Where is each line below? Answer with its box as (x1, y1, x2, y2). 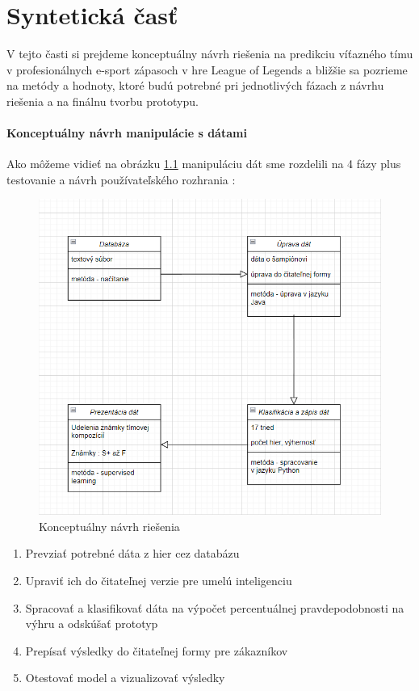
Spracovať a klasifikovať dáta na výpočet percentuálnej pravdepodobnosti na (25, 599, 404, 616)
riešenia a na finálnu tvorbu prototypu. (6, 92, 199, 109)
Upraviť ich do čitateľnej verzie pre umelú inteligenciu (25, 571, 292, 588)
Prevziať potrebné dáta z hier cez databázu (25, 545, 240, 562)
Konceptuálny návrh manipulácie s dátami (6, 124, 247, 141)
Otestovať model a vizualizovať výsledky (25, 669, 225, 686)
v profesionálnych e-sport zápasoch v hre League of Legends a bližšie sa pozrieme (6, 61, 408, 78)
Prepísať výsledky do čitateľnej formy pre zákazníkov (25, 642, 288, 659)
